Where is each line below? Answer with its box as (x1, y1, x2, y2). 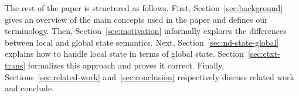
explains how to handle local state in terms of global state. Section (5, 47, 244, 60)
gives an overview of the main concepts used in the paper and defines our (5, 13, 268, 25)
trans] (5, 59, 26, 71)
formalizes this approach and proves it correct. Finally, (28, 59, 225, 71)
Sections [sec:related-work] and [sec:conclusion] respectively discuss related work (5, 70, 294, 83)
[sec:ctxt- (247, 47, 280, 60)
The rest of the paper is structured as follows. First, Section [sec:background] (5, 2, 283, 13)
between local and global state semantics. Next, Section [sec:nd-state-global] (5, 36, 279, 48)
